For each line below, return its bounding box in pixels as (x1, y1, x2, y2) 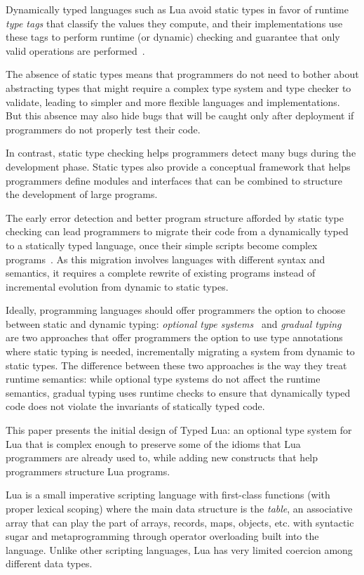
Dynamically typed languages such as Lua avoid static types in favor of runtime (6, 2, 349, 16)
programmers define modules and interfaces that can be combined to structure (6, 173, 343, 187)
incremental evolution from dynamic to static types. (6, 279, 229, 293)
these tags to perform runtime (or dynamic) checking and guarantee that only (6, 29, 340, 44)
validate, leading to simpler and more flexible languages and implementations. (6, 94, 340, 109)
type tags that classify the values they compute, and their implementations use (6, 15, 343, 30)
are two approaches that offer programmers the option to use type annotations (6, 330, 343, 345)
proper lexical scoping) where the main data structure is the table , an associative (6, 501, 353, 515)
